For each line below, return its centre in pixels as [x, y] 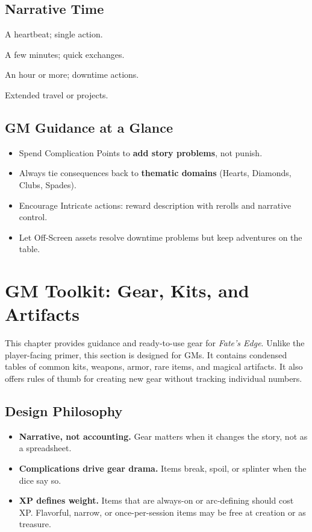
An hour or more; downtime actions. [72, 74]
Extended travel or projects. [57, 94]
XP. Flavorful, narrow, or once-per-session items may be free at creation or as [162, 512]
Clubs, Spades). [48, 184]
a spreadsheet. [45, 448]
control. [33, 217]
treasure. [35, 524]
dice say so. [40, 480]
